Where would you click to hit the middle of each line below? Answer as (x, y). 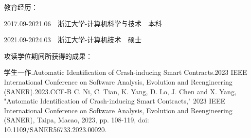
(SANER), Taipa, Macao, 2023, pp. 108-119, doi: (77, 120)
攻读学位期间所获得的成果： (48, 56)
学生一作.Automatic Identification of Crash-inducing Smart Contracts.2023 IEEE (125, 72)
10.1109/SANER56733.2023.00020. (55, 129)
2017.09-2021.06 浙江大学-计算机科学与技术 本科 (83, 23)
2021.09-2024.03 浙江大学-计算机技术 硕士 (73, 40)
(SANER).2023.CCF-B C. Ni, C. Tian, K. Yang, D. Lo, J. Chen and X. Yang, (120, 91)
